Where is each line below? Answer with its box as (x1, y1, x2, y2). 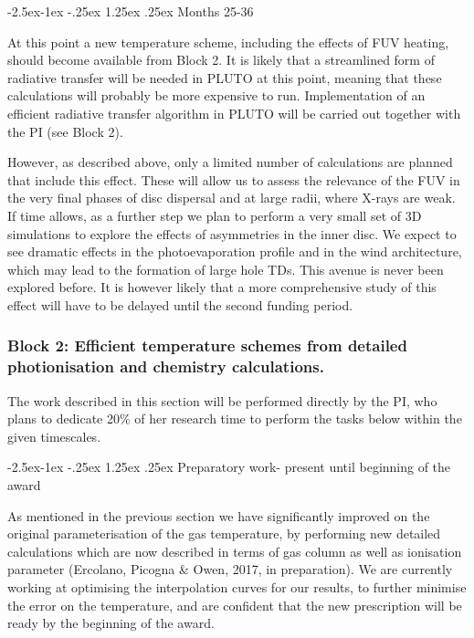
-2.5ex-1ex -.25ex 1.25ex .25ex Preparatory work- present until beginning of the (7, 457, 451, 476)
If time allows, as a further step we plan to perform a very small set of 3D (7, 205, 422, 225)
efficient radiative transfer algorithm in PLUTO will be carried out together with (7, 103, 461, 122)
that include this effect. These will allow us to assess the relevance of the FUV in (7, 170, 460, 189)
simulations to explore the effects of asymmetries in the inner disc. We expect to (7, 224, 457, 243)
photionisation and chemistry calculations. (7, 355, 324, 378)
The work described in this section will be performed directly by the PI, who (7, 391, 437, 410)
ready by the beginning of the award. (7, 613, 215, 633)
